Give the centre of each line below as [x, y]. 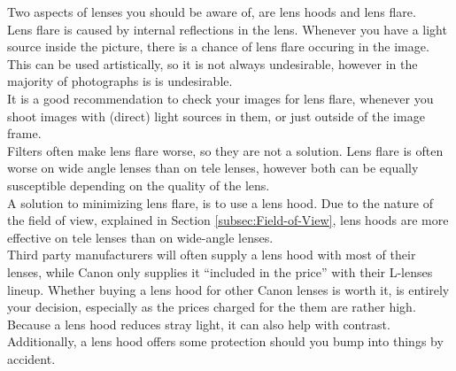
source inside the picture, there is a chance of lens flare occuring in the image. [218, 46]
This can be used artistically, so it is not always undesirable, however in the [213, 63]
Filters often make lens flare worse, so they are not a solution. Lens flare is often [225, 150]
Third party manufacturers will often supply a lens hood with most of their [212, 255]
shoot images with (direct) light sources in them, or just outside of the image [216, 116]
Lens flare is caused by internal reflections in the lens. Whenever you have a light [227, 29]
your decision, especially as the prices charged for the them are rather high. [212, 307]
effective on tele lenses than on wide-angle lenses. [140, 237]
